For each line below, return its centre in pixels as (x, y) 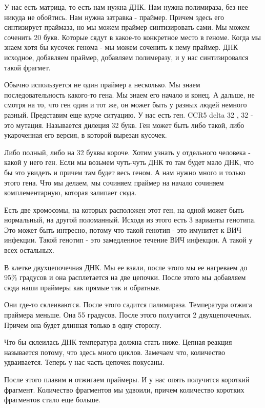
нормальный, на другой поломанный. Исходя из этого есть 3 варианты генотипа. (130, 220)
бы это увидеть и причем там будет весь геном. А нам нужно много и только (125, 172)
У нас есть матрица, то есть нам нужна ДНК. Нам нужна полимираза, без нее (126, 7)
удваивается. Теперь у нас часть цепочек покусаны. (84, 362)
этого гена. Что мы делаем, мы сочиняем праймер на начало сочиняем (114, 182)
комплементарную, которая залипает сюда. (70, 192)
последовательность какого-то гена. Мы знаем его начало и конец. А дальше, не (129, 94)
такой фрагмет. (27, 67)
